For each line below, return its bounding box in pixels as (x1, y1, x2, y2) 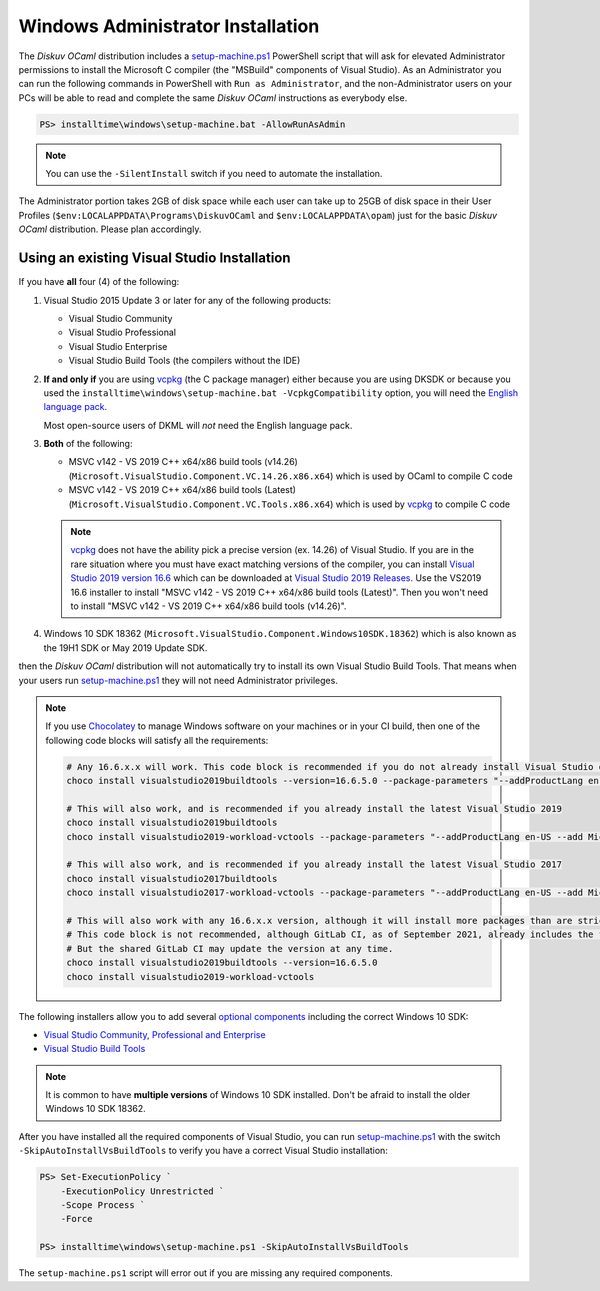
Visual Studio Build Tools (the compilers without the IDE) (68, 355, 301, 367)
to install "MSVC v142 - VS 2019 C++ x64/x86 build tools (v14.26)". (70, 600, 347, 612)
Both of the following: (43, 438, 133, 450)
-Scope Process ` (60, 1200, 146, 1211)
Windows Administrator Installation (18, 15, 320, 37)
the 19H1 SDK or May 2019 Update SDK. (43, 641, 208, 654)
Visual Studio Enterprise (68, 340, 168, 352)
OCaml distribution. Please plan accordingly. (18, 223, 202, 235)
